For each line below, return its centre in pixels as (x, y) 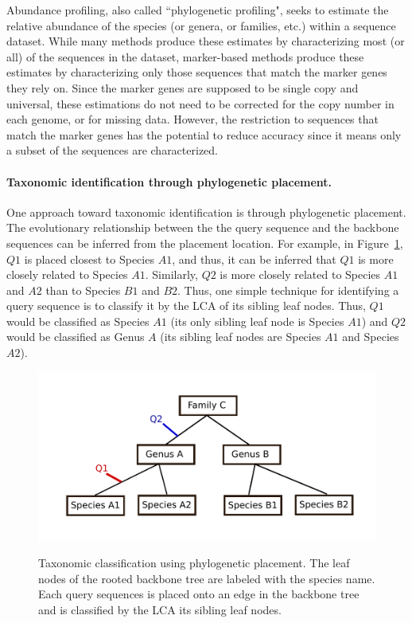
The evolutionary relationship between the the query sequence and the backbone (203, 227)
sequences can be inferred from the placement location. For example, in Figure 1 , (205, 243)
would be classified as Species (78, 321)
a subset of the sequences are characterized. (112, 150)
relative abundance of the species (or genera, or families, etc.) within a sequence (201, 25)
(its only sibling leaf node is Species (257, 321)
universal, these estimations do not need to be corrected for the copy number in (200, 103)
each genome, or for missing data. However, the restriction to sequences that (192, 119)
